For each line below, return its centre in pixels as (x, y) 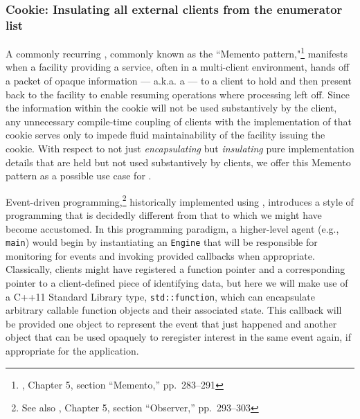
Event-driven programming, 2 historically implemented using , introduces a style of (180, 200)
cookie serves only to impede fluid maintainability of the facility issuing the (165, 135)
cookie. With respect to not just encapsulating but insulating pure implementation (180, 148)
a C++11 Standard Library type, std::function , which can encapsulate (160, 296)
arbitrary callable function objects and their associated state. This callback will (174, 310)
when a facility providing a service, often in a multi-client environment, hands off (178, 67)
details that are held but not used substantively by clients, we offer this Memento (178, 162)
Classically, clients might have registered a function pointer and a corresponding (175, 269)
